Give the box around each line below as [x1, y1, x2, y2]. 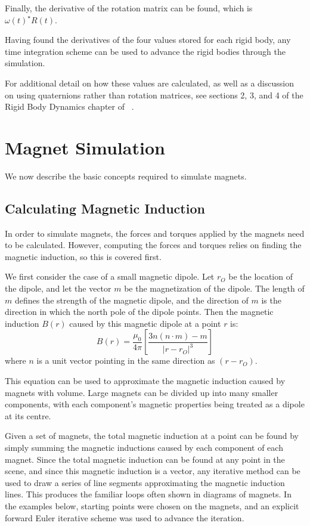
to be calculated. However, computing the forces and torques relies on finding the [5, 239, 302, 251]
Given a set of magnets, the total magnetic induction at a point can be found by [5, 429, 299, 442]
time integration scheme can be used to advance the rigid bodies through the [5, 45, 286, 57]
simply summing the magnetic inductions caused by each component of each [5, 441, 283, 453]
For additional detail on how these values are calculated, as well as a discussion [5, 76, 294, 89]
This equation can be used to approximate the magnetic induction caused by [5, 375, 286, 387]
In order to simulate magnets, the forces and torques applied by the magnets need [5, 227, 305, 239]
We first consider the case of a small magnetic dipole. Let [5, 270, 215, 283]
